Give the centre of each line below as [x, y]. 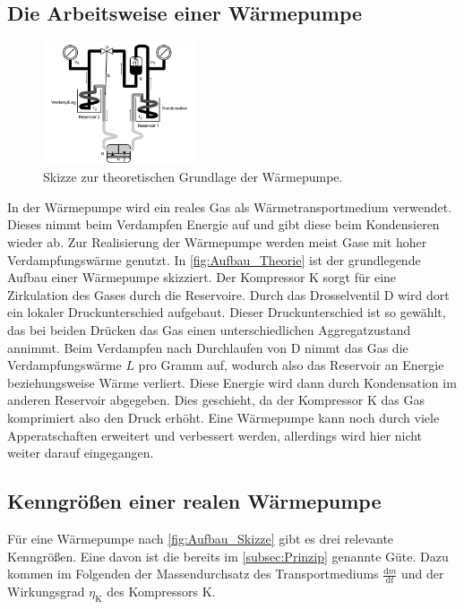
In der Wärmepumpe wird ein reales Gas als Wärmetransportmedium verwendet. [230, 206]
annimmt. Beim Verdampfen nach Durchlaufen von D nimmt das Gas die [208, 347]
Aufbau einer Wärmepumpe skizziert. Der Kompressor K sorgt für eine [202, 277]
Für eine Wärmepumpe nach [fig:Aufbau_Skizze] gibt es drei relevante [201, 538]
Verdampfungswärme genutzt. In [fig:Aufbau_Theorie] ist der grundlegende [214, 259]
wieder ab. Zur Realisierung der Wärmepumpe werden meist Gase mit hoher [217, 242]
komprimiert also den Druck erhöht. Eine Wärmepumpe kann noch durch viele [223, 417]
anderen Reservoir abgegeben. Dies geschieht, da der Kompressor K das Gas [216, 400]
